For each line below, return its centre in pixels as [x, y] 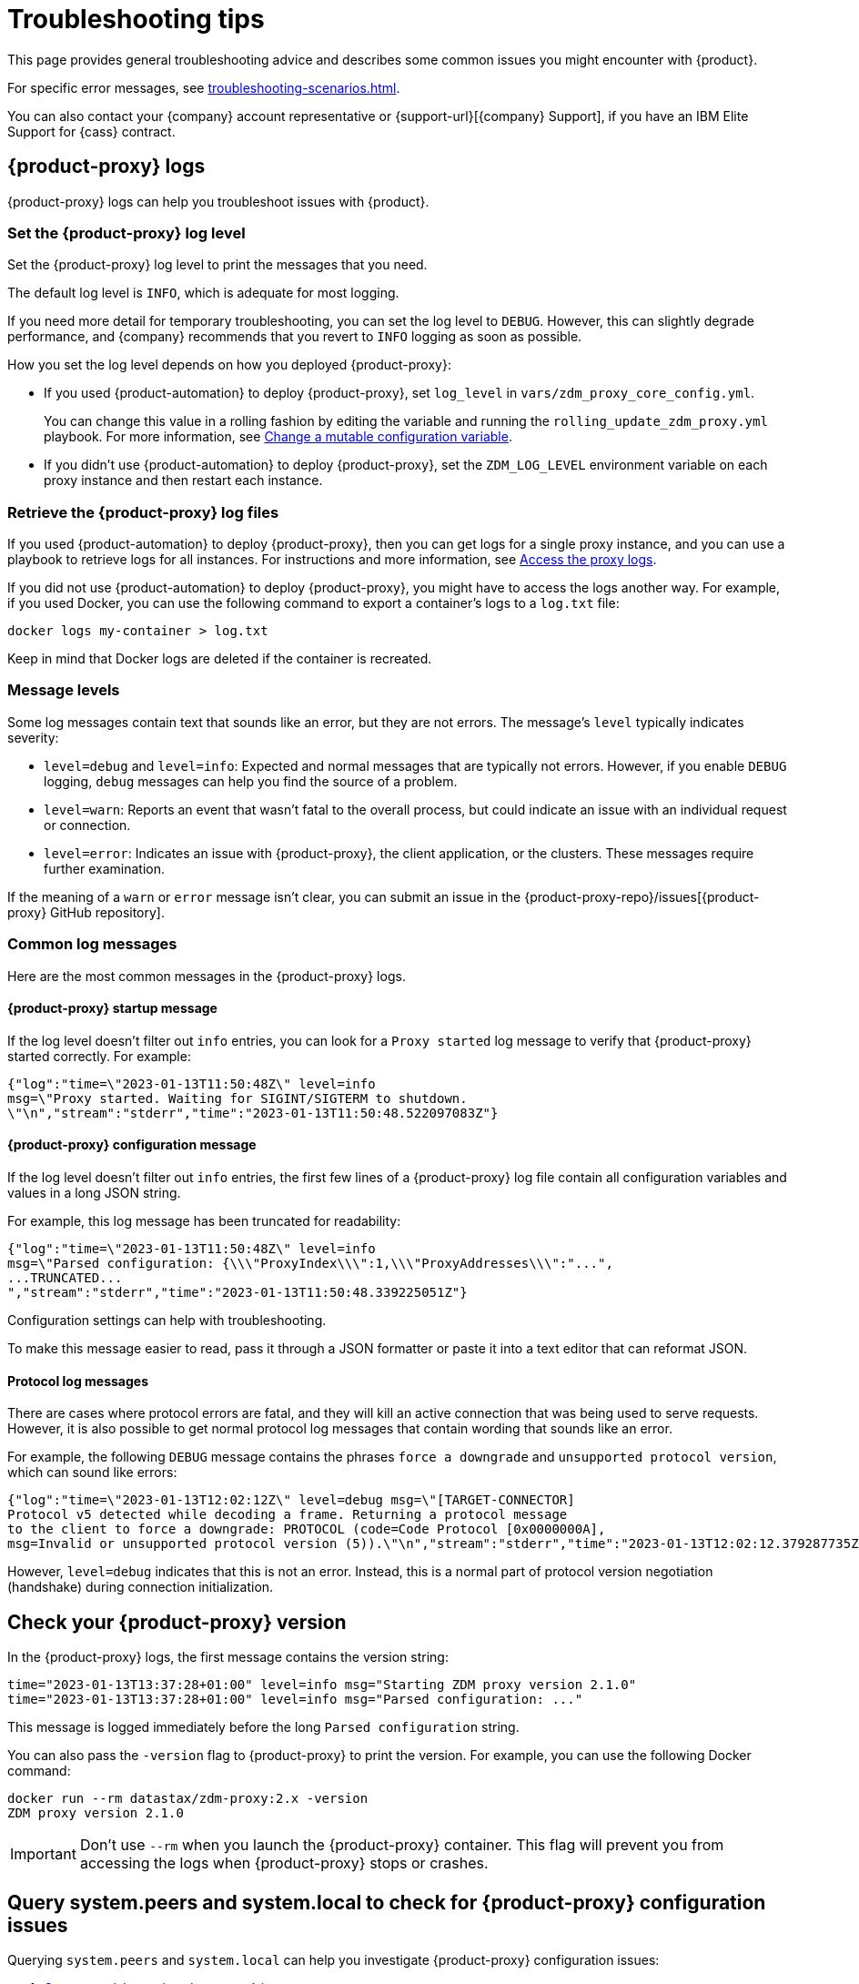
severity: [33, 737]
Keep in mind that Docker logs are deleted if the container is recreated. [220, 659]
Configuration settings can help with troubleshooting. [167, 1321]
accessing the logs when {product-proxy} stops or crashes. [284, 1863]
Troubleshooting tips [136, 19]
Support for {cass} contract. [91, 131]
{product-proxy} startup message [112, 1008]
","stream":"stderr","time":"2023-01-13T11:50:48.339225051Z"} [237, 1293]
